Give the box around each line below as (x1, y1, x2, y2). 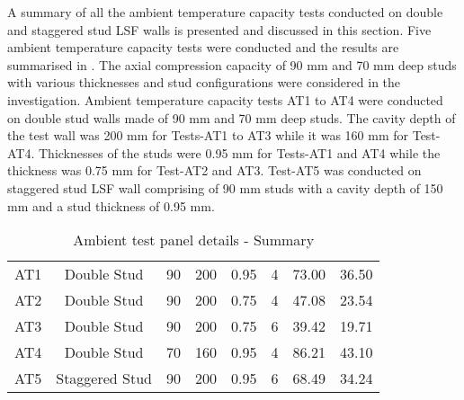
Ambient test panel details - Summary (73, 229, 315, 251)
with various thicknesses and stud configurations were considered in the (7, 73, 401, 92)
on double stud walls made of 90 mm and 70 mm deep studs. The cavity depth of (7, 108, 456, 127)
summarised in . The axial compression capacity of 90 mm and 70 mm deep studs (7, 55, 457, 74)
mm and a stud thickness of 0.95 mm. (7, 196, 215, 215)
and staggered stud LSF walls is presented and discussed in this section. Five (7, 20, 432, 39)
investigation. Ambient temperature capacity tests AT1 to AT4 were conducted (7, 90, 443, 109)
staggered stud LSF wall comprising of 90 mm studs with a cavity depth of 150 (7, 178, 443, 197)
